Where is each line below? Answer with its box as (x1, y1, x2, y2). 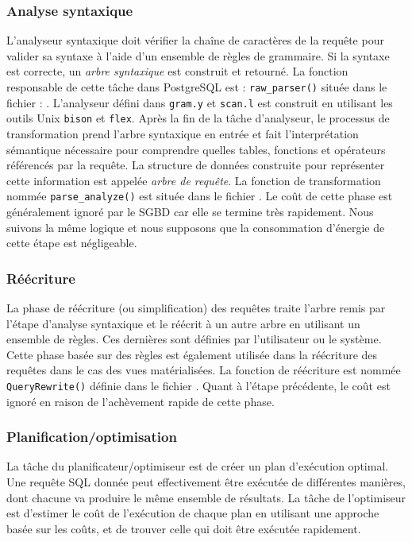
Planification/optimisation (6, 427, 177, 447)
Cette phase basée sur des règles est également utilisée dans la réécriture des (6, 346, 378, 362)
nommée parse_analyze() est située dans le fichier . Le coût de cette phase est (6, 188, 393, 204)
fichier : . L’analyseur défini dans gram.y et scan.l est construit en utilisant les (6, 94, 393, 110)
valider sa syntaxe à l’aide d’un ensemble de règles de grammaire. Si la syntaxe (6, 47, 390, 64)
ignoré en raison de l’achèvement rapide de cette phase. (6, 393, 275, 409)
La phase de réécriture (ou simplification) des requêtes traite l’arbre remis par (6, 300, 386, 316)
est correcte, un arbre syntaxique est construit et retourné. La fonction (6, 63, 348, 79)
